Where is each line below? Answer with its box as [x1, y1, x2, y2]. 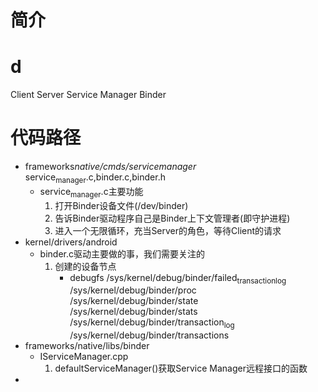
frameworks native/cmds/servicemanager [24, 161, 197, 173]
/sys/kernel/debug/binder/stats [69, 306, 198, 318]
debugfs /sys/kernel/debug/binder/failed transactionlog [69, 271, 287, 286]
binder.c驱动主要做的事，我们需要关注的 [39, 247, 205, 260]
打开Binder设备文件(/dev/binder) [54, 199, 189, 211]
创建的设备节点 [54, 260, 117, 272]
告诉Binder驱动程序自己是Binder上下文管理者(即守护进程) [54, 212, 291, 224]
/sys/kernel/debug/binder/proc [69, 284, 197, 296]
